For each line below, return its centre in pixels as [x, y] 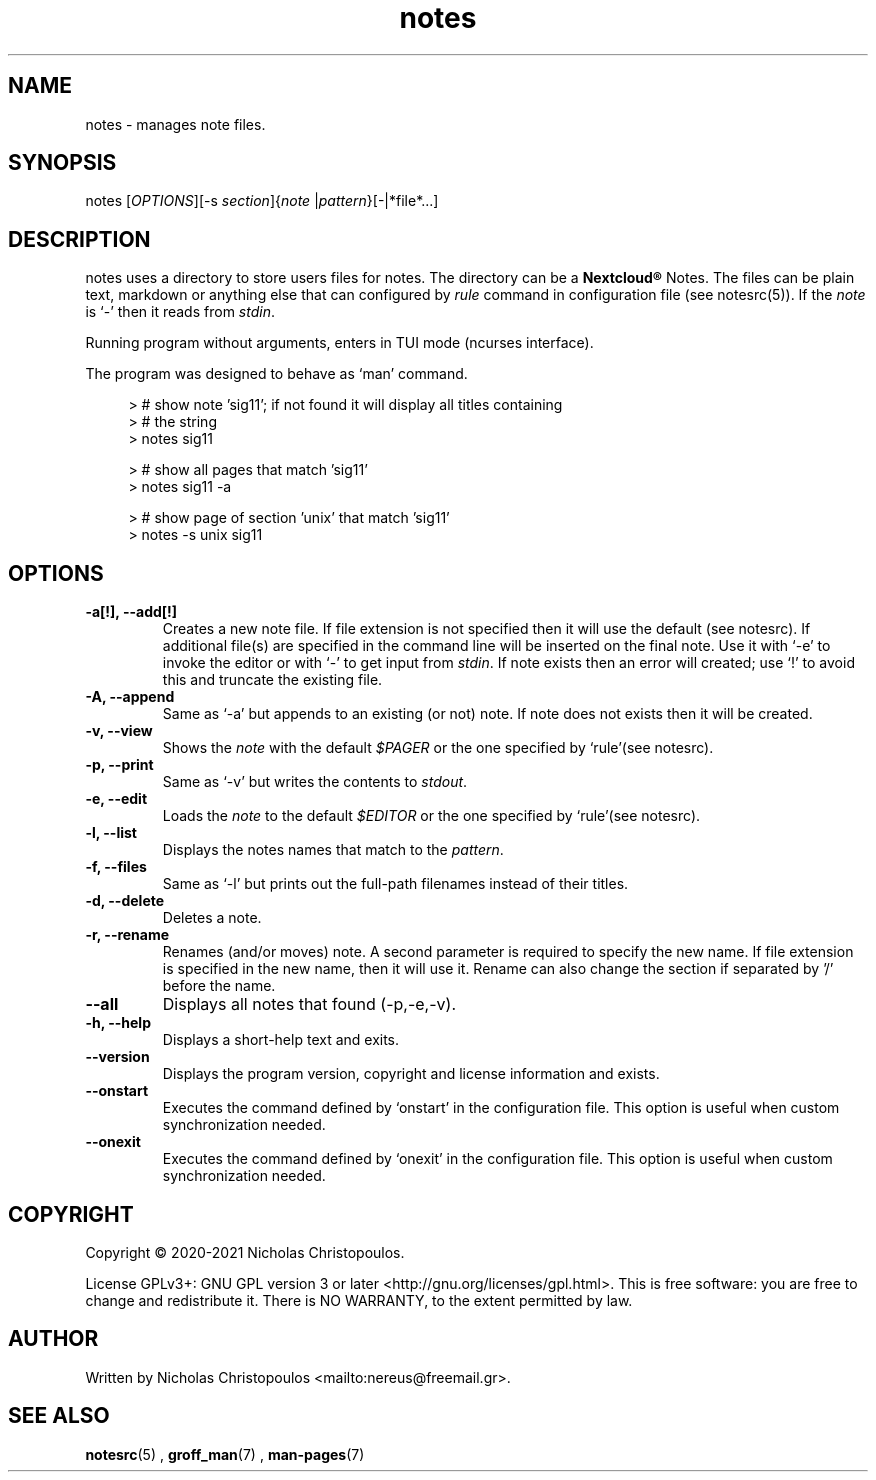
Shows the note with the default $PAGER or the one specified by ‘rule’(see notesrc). [438, 748]
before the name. [219, 986]
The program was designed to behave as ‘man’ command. [276, 374]
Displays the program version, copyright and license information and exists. [411, 1074]
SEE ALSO [59, 1416]
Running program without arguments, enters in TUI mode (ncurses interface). [339, 343]
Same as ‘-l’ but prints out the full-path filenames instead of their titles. [395, 884]
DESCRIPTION [79, 239]
